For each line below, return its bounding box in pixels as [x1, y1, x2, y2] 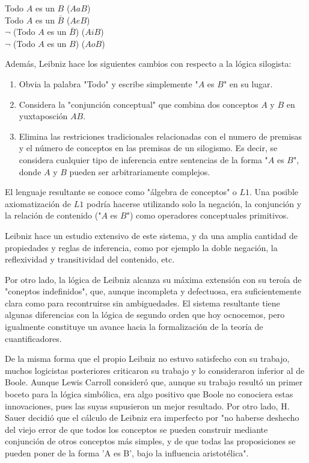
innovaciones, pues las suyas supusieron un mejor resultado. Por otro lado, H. [5, 399, 290, 412]
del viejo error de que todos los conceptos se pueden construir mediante [5, 423, 268, 435]
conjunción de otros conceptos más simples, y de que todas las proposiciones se [5, 435, 296, 447]
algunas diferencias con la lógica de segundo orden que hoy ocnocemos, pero [5, 308, 285, 321]
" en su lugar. [223, 77, 273, 90]
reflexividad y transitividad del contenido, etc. [5, 253, 175, 266]
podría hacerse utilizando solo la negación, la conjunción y [86, 197, 302, 210]
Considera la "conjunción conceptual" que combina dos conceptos [19, 98, 259, 110]
